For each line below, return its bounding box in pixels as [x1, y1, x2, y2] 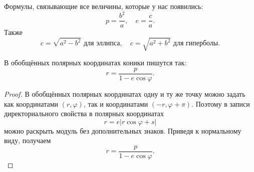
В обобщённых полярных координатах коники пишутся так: [4, 57, 187, 68]
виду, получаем [4, 135, 51, 146]
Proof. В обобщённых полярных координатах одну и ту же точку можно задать [4, 88, 245, 99]
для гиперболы [173, 40, 218, 47]
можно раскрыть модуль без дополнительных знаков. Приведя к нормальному [4, 125, 241, 136]
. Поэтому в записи [191, 98, 250, 109]
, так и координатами [83, 98, 148, 109]
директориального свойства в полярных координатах [4, 108, 164, 119]
